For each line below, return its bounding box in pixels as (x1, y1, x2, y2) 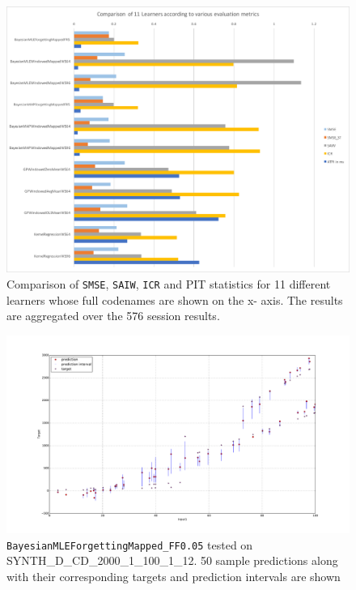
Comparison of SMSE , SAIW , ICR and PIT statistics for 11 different (6, 275, 331, 292)
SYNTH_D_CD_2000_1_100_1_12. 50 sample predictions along (6, 552, 338, 569)
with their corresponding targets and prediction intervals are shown (6, 567, 341, 584)
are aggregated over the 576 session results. (6, 307, 220, 324)
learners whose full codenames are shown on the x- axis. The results (6, 291, 343, 308)
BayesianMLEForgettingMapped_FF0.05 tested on (6, 536, 253, 553)
